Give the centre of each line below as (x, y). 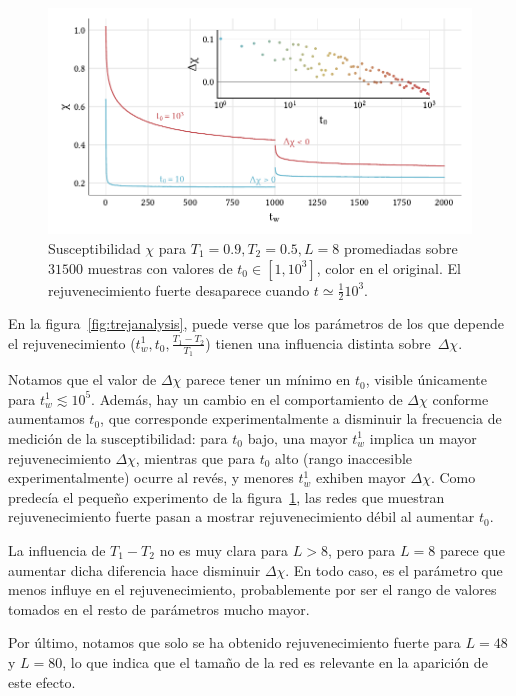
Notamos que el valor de (82, 379)
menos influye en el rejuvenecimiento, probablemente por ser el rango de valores (252, 589)
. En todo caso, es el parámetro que (394, 569)
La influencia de (57, 549)
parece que (472, 549)
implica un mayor (423, 437)
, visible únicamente (426, 379)
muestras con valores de (160, 267)
